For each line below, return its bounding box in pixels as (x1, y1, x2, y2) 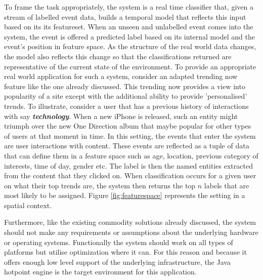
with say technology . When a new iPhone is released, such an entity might (4, 110, 238, 121)
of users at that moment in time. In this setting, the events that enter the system (4, 130, 256, 141)
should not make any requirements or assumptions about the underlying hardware (4, 227, 258, 237)
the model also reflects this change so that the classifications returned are (4, 51, 232, 61)
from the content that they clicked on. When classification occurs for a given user (4, 170, 256, 181)
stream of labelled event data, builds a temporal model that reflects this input (4, 11, 246, 22)
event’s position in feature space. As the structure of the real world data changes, (4, 41, 256, 52)
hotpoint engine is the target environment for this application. (4, 266, 197, 277)
